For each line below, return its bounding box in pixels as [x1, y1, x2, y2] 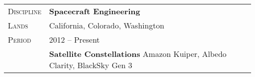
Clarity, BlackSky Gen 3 [49, 59, 132, 71]
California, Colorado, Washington [49, 20, 164, 31]
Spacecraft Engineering [49, 5, 140, 17]
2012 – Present [49, 34, 100, 45]
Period [8, 34, 31, 45]
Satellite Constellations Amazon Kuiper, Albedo [49, 48, 227, 59]
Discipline [8, 5, 42, 17]
